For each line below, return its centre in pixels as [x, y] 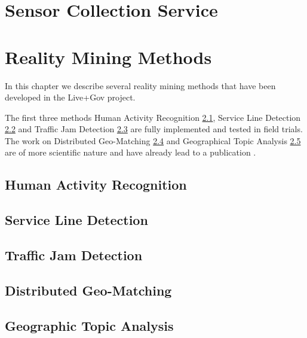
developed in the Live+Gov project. [70, 97]
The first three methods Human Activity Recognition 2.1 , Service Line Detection [153, 117]
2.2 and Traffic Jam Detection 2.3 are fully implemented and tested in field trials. [154, 129]
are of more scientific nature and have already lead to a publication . [131, 152]
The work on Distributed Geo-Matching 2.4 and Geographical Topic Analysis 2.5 [153, 140]
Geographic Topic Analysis [89, 325]
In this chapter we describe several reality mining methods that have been [140, 85]
